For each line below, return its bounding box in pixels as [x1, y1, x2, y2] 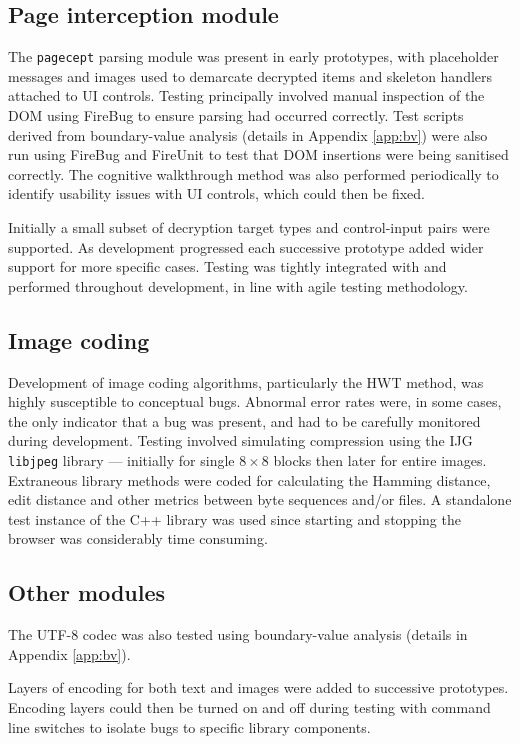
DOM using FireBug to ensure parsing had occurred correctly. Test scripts [8, 105, 464, 126]
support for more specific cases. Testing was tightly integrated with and [8, 256, 447, 277]
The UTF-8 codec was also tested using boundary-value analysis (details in [8, 624, 468, 645]
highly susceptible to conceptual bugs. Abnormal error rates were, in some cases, [8, 391, 502, 412]
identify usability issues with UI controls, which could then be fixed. [8, 183, 425, 204]
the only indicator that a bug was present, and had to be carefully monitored [8, 410, 481, 431]
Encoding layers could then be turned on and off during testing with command [8, 696, 491, 717]
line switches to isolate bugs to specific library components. [8, 716, 371, 737]
